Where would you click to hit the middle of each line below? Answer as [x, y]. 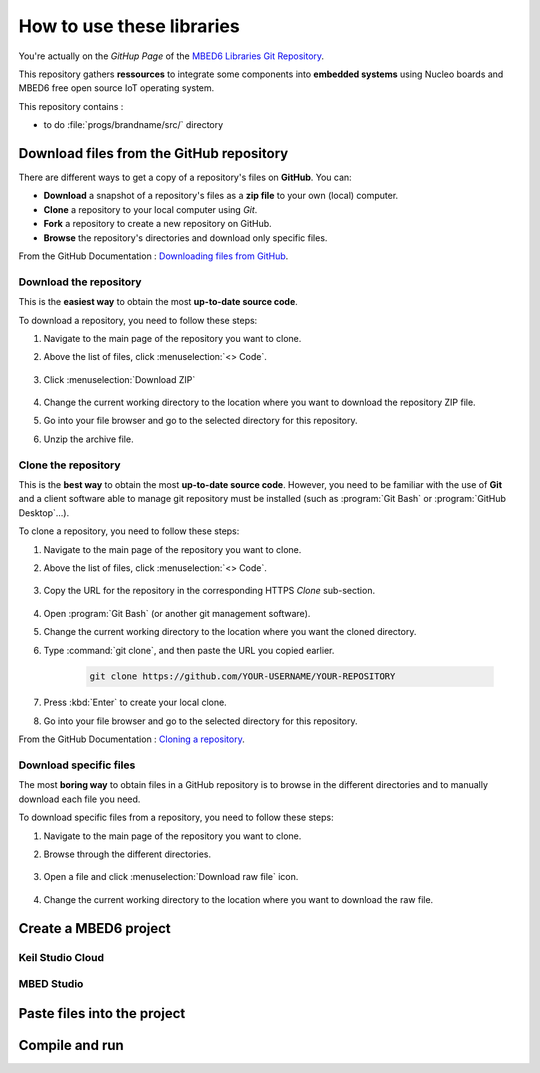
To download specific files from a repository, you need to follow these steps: [176, 817]
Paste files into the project [102, 1013]
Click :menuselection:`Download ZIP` [119, 379]
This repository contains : [71, 106]
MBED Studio [51, 984]
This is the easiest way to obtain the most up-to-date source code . [158, 302]
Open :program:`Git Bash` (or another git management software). [177, 613]
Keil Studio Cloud [61, 957]
